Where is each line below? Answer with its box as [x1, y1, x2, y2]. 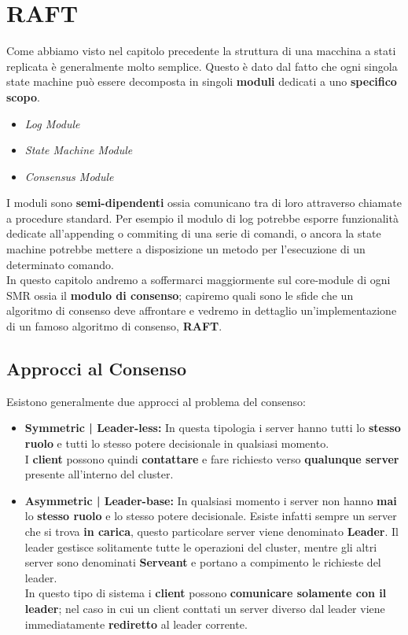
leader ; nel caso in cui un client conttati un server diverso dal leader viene [24, 600, 385, 616]
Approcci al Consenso [6, 356, 187, 381]
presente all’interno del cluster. [24, 466, 174, 482]
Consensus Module [24, 168, 114, 184]
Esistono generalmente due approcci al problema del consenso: [6, 393, 306, 409]
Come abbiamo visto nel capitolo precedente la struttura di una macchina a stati [6, 42, 396, 59]
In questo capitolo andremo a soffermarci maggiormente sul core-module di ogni [6, 271, 391, 288]
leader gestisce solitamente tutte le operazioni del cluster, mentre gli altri [24, 538, 377, 555]
